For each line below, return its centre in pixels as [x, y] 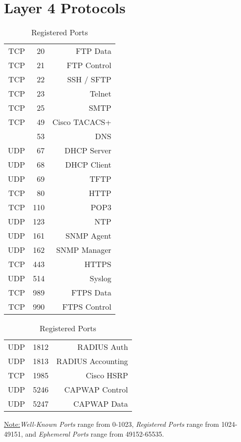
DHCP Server [88, 150]
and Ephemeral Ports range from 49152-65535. [95, 433]
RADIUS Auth [103, 347]
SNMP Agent [88, 236]
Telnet [100, 94]
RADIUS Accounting [92, 361]
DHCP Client [88, 165]
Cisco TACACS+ [82, 122]
